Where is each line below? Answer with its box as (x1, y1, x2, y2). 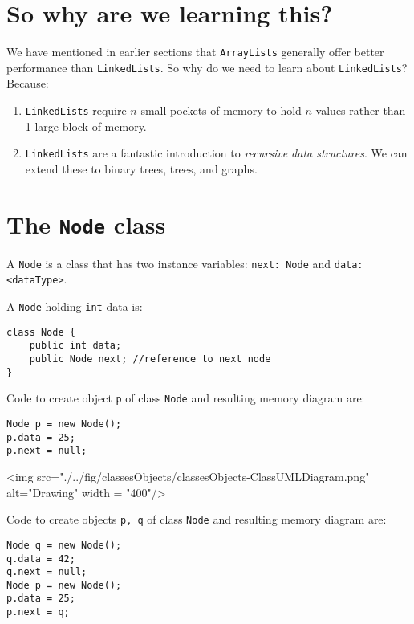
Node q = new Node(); (6, 539, 122, 551)
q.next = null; (6, 566, 87, 578)
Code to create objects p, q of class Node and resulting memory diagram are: (6, 511, 387, 528)
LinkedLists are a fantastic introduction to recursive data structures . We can (25, 145, 408, 161)
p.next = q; (6, 606, 70, 618)
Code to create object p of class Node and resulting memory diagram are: (6, 389, 365, 406)
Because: (6, 75, 49, 92)
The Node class (6, 207, 166, 240)
